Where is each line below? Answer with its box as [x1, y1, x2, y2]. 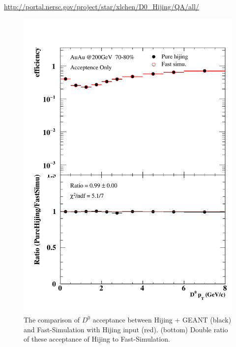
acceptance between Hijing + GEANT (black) [92, 315, 232, 325]
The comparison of [24, 315, 80, 325]
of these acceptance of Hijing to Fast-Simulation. [24, 334, 170, 344]
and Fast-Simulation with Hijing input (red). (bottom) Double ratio [24, 324, 228, 334]
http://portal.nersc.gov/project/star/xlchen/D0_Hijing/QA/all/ [4, 1, 199, 11]
